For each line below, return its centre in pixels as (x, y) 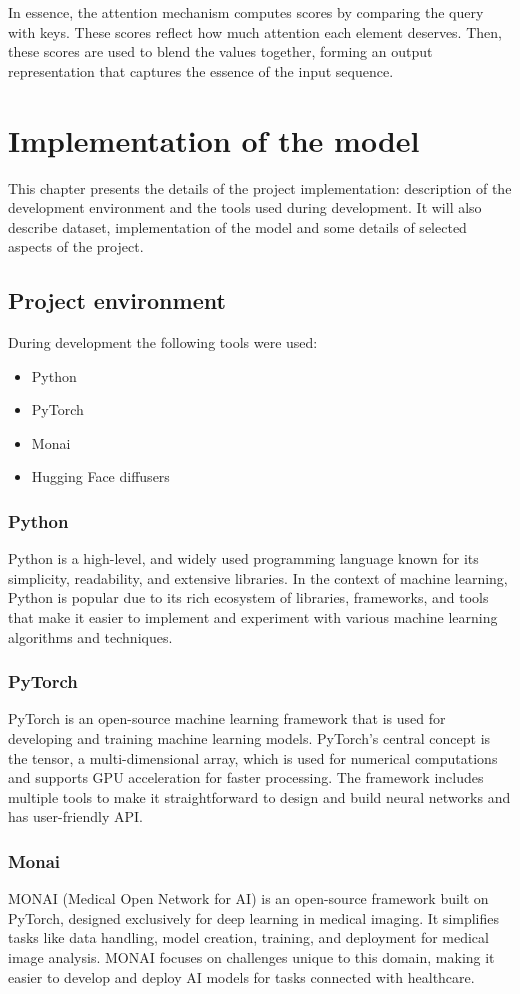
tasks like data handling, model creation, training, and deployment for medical (248, 937)
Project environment (117, 300)
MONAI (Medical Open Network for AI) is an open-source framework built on (248, 898)
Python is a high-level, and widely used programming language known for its (243, 558)
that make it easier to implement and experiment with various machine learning (253, 617)
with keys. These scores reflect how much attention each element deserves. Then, (255, 31)
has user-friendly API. (76, 816)
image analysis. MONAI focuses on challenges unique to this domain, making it (251, 957)
